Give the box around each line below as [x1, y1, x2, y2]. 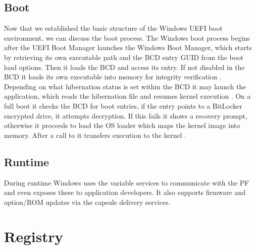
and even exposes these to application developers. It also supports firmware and [4, 187, 246, 197]
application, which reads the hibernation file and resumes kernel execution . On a [4, 91, 251, 101]
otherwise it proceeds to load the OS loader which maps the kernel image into [4, 120, 240, 130]
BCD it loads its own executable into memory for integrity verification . [4, 71, 222, 82]
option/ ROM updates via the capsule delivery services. [4, 196, 170, 207]
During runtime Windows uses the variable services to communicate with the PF [4, 177, 249, 187]
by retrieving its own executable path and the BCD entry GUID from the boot [4, 52, 244, 62]
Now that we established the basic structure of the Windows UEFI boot [4, 23, 223, 33]
